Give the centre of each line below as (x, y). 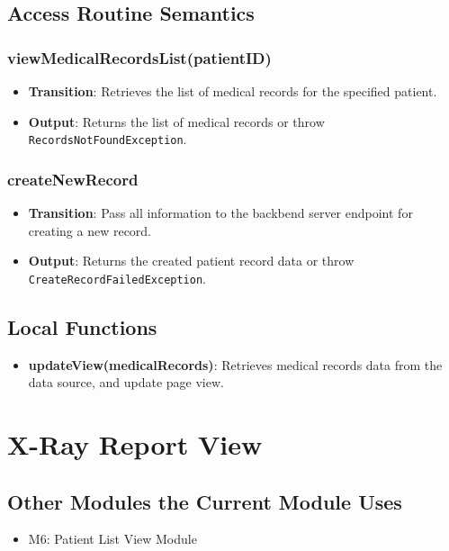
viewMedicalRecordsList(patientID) (139, 57)
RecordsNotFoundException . (108, 139)
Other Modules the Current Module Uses (205, 501)
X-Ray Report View (135, 444)
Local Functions (82, 326)
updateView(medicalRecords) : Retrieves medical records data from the (235, 364)
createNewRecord (73, 179)
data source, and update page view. (126, 382)
